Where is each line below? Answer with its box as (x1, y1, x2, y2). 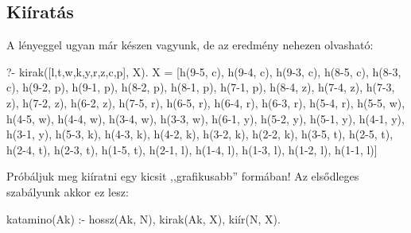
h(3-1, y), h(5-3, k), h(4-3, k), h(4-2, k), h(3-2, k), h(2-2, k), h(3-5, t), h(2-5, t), (6, 126, 394, 142)
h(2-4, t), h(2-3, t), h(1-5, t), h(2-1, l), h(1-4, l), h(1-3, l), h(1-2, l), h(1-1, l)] (6, 141, 378, 157)
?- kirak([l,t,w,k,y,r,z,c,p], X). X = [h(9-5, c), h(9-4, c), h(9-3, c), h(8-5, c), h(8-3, (6, 63, 401, 80)
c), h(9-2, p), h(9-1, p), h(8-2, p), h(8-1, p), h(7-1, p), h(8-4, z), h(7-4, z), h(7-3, (6, 79, 395, 95)
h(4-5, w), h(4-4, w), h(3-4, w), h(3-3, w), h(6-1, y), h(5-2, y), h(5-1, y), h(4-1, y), (6, 110, 405, 126)
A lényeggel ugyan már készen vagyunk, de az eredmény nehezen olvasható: (6, 37, 374, 53)
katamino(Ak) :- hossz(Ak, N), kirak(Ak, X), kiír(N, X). (6, 210, 281, 227)
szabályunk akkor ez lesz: (6, 183, 129, 200)
